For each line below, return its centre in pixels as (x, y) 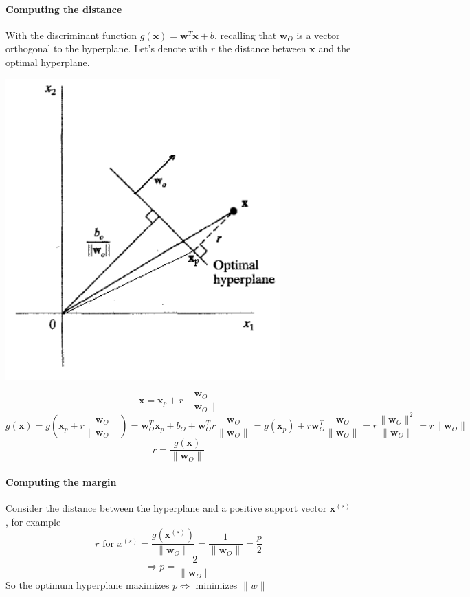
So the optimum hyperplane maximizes (88, 585)
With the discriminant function (71, 35)
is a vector (318, 35)
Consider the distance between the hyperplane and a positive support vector (166, 508)
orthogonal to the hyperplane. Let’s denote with (107, 48)
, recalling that (245, 35)
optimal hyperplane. (48, 61)
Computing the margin (61, 481)
